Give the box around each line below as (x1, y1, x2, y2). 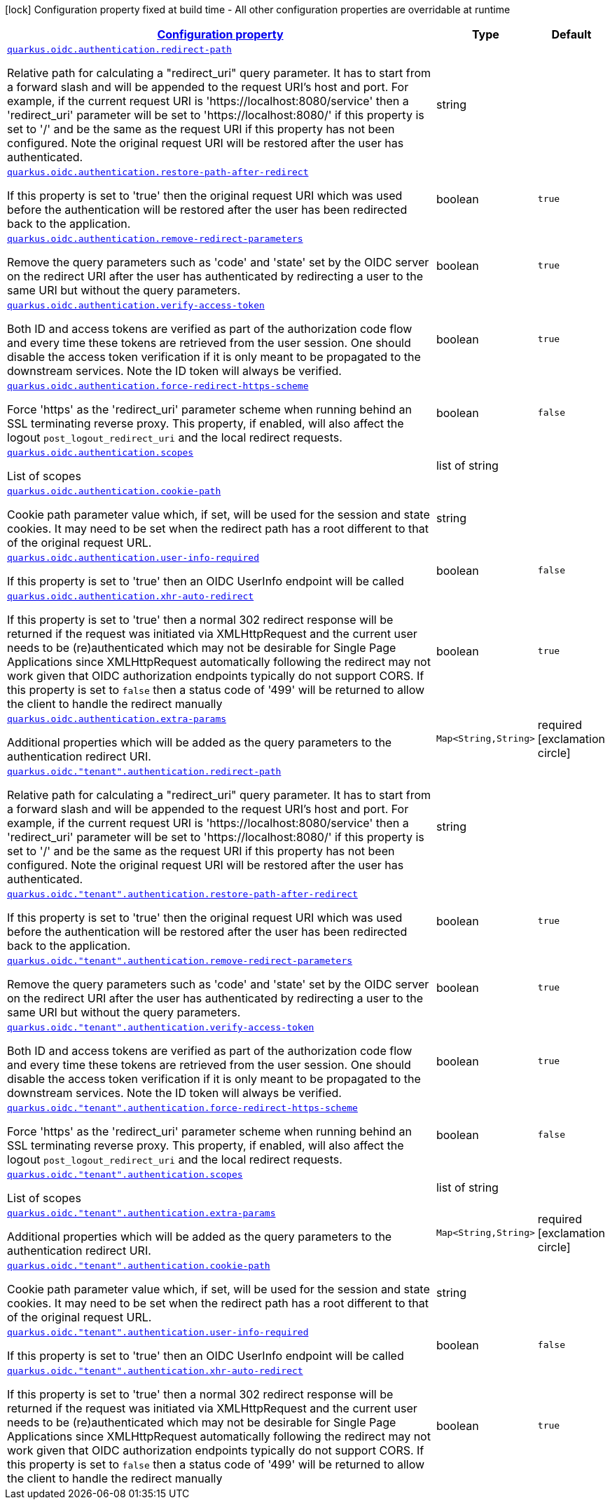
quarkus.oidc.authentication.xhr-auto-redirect (7, 591, 254, 601)
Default (551, 27, 592, 41)
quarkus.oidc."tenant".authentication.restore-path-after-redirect (7, 889, 358, 899)
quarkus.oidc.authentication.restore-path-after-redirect (7, 167, 309, 177)
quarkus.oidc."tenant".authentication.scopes (7, 1169, 243, 1180)
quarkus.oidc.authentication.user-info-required (7, 552, 260, 563)
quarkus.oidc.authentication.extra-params (7, 714, 227, 724)
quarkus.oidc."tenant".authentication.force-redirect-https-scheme (7, 1103, 358, 1113)
